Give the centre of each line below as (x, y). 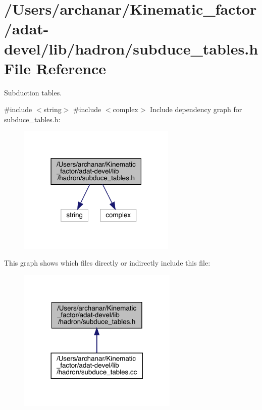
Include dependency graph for (196, 109)
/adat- (27, 29)
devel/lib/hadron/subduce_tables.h (131, 48)
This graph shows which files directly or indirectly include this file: (107, 263)
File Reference (55, 68)
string (53, 109)
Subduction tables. (33, 92)
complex (125, 109)
